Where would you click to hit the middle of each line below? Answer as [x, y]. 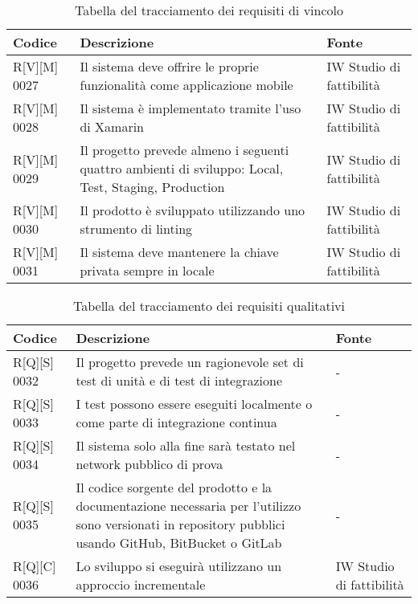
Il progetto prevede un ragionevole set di [190, 362]
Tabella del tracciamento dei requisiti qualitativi [209, 306]
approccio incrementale [141, 584]
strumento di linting [136, 229]
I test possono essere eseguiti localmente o [194, 404]
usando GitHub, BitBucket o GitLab [179, 543]
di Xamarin [112, 127]
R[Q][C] [35, 566]
